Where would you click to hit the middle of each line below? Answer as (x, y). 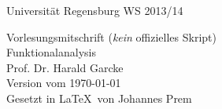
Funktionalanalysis (51, 52)
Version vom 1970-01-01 (64, 83)
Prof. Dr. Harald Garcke (65, 67)
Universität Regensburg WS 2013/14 (95, 10)
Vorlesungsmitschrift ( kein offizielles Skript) (111, 36)
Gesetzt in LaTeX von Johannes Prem (99, 98)
